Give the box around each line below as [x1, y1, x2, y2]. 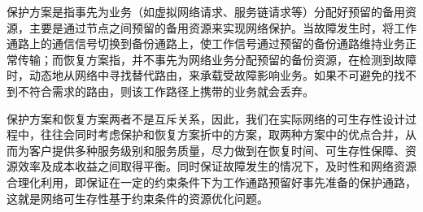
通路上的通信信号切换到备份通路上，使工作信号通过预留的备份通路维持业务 [7, 35, 405, 52]
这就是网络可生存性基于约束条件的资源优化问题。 [7, 189, 268, 206]
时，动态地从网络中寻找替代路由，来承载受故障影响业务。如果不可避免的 [7, 67, 394, 84]
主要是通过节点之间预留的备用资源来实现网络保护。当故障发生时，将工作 [28, 19, 416, 36]
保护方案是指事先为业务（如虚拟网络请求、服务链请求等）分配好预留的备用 [7, 3, 405, 19]
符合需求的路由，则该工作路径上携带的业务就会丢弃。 [28, 82, 314, 99]
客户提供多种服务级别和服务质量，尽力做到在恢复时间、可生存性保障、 [28, 141, 405, 158]
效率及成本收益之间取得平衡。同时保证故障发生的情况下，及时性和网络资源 [17, 158, 416, 175]
